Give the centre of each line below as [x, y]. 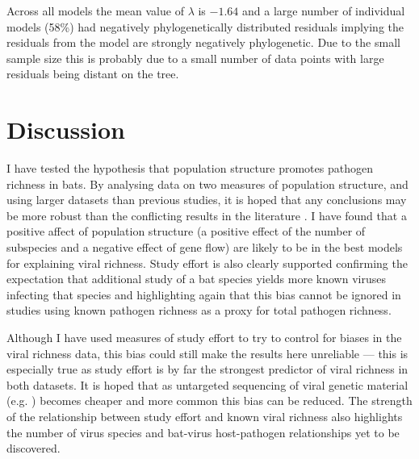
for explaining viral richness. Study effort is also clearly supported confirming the [207, 263]
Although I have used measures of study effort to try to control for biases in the [204, 338]
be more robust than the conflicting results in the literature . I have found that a [207, 215]
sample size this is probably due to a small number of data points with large [195, 58]
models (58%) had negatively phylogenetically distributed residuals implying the [205, 26]
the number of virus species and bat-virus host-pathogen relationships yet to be [203, 432]
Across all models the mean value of [95, 10]
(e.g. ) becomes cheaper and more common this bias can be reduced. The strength [209, 401]
